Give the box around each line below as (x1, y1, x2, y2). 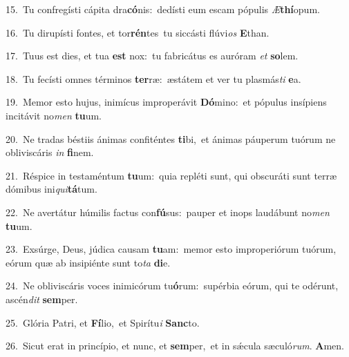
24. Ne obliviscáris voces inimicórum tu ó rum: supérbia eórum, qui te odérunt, (6, 278, 339, 293)
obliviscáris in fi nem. (6, 145, 94, 160)
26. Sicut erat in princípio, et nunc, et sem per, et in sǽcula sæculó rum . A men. (6, 338, 344, 353)
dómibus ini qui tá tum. (6, 182, 97, 196)
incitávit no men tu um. (6, 108, 102, 122)
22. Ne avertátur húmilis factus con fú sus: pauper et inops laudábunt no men (6, 204, 330, 219)
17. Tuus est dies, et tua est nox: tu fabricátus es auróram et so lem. (6, 48, 299, 63)
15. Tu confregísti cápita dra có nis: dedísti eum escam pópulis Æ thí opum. (6, 2, 320, 16)
